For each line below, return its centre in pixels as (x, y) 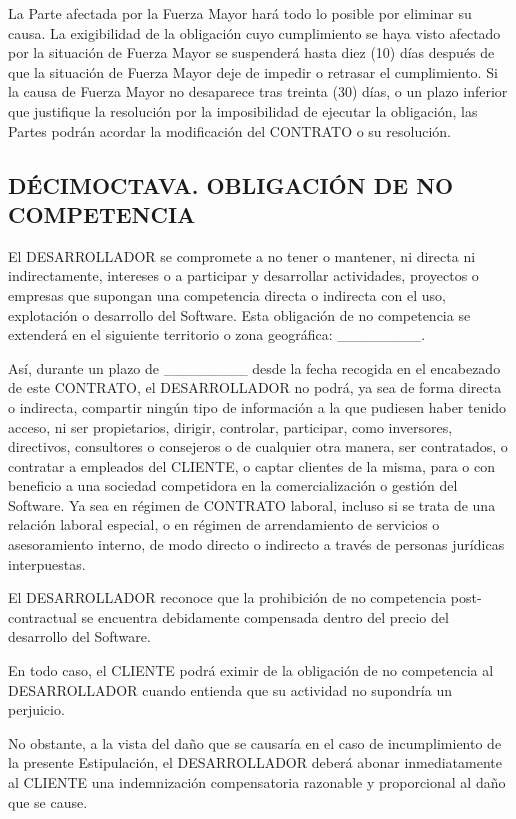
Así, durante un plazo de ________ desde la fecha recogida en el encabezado (254, 367)
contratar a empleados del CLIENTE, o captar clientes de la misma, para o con (252, 465)
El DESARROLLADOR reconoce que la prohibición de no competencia (227, 597)
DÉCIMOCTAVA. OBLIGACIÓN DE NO (231, 184)
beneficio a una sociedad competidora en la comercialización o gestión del (233, 485)
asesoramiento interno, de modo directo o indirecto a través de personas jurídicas (256, 544)
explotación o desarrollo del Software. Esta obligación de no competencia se (239, 314)
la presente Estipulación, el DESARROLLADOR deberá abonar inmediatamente (255, 762)
